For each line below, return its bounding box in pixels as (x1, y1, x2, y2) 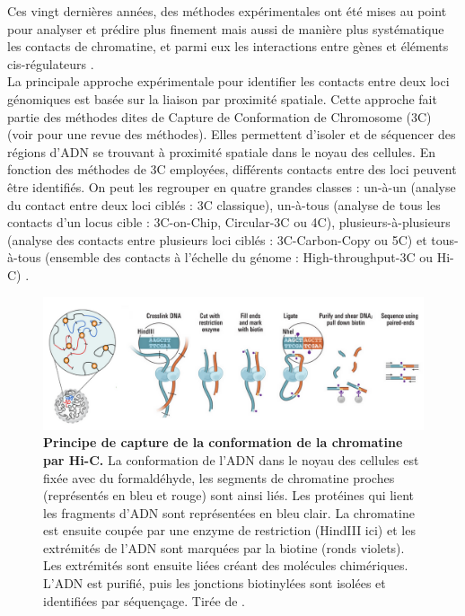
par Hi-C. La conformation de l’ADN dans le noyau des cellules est (43, 450, 419, 469)
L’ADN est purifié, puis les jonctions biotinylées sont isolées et (43, 574, 386, 593)
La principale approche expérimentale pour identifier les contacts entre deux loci (7, 72, 450, 91)
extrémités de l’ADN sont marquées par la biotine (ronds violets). (43, 538, 405, 557)
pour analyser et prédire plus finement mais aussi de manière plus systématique (7, 19, 444, 38)
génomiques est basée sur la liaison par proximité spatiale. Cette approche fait (7, 89, 437, 108)
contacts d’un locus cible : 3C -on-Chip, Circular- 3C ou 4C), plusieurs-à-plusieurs (7, 213, 451, 232)
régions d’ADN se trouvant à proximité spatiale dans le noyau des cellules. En (7, 142, 435, 161)
